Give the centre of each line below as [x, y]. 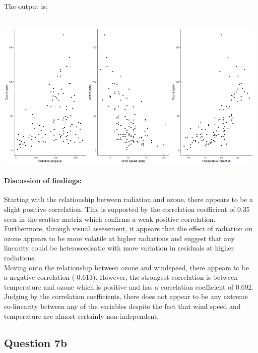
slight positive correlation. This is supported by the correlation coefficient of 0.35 [127, 209]
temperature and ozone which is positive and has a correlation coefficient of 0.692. [129, 286]
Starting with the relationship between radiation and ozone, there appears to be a [129, 199]
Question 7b [36, 342]
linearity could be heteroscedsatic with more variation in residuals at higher [119, 248]
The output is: [26, 6]
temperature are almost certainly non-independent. [82, 316]
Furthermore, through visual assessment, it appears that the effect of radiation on [128, 228]
